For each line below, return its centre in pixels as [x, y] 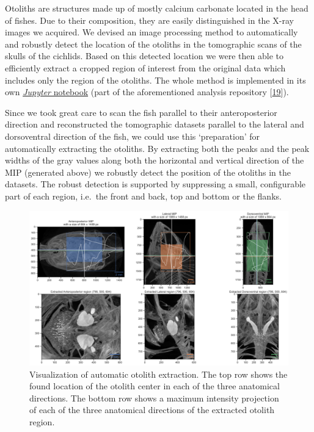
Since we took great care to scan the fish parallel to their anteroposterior [141, 112]
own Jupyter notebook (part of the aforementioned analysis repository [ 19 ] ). [147, 92]
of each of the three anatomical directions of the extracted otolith [152, 410]
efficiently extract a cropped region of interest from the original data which [145, 67]
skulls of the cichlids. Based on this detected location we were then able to [144, 56]
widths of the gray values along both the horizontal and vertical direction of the [155, 160]
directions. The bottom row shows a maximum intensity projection [154, 398]
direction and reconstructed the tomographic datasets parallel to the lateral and [155, 124]
